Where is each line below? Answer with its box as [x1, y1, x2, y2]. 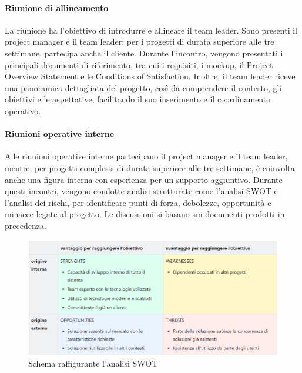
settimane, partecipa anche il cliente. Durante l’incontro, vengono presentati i [5, 46, 283, 59]
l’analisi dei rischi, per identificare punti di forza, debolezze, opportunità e [5, 196, 271, 208]
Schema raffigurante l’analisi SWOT [28, 357, 158, 369]
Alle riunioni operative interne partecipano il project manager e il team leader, [5, 150, 288, 162]
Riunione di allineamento [5, 1, 109, 14]
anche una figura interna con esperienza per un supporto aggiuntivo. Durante [5, 173, 283, 185]
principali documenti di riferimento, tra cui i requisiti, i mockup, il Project [5, 58, 273, 71]
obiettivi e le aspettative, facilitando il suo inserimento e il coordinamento [5, 93, 271, 105]
